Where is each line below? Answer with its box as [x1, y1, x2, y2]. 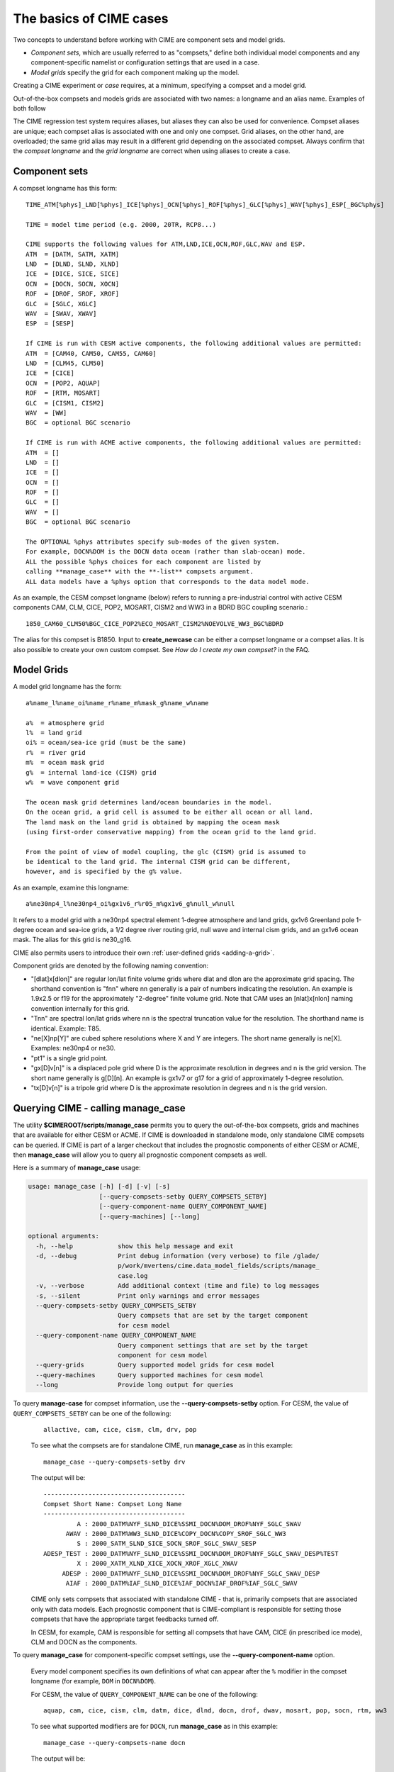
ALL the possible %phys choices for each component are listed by [26, 557, 261, 566]
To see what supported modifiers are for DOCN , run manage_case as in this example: [30, 1722, 278, 1731]
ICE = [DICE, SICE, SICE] [26, 270, 120, 278]
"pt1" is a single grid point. [30, 1053, 108, 1062]
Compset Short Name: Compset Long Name [43, 1500, 182, 1508]
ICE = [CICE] [26, 369, 74, 377]
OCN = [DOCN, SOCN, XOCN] [26, 280, 120, 288]
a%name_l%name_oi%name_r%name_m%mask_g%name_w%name [26, 699, 209, 707]
